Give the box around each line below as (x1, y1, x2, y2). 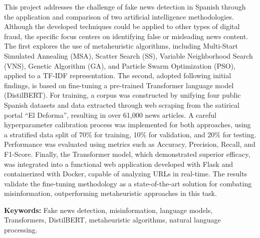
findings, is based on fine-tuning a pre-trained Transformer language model (4, 80, 234, 90)
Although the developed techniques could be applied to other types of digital (4, 21, 240, 32)
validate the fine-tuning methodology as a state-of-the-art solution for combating (4, 178, 252, 188)
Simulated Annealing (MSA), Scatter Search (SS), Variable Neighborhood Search (4, 50, 253, 61)
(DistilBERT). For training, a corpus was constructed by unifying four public (4, 90, 241, 100)
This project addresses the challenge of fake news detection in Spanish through (4, 2, 246, 12)
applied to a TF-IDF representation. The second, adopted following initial (4, 70, 231, 81)
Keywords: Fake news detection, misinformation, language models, (4, 204, 213, 215)
